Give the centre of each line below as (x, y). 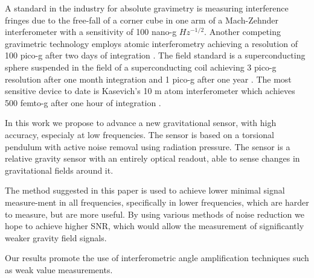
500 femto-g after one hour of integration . (83, 102)
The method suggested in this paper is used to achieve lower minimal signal (145, 190)
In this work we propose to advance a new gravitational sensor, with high (141, 123)
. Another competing (242, 32)
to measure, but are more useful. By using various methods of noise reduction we (155, 214)
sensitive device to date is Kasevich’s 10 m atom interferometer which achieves (150, 91)
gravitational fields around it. (59, 170)
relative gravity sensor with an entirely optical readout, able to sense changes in (152, 158)
